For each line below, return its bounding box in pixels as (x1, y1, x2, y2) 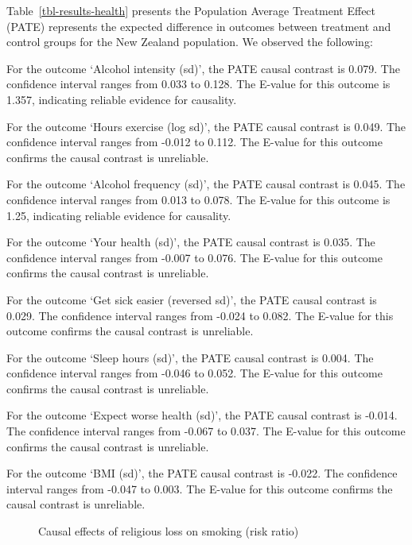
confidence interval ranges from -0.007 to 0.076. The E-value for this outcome (6, 249, 383, 265)
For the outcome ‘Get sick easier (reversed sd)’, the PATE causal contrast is (6, 291, 377, 307)
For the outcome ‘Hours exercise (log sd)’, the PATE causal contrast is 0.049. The (6, 118, 406, 134)
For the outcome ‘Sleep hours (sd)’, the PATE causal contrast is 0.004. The (6, 349, 374, 365)
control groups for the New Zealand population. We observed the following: (6, 33, 373, 50)
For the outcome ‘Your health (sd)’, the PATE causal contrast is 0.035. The (6, 234, 375, 250)
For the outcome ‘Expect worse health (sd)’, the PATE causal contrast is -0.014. (6, 407, 398, 423)
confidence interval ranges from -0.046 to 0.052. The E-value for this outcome (6, 365, 383, 381)
